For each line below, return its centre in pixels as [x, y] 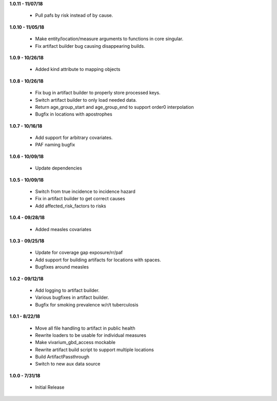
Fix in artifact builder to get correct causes [80, 199]
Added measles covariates [63, 229]
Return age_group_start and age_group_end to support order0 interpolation [115, 107]
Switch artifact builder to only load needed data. [86, 100]
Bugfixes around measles [62, 267]
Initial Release [50, 387]
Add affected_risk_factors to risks [71, 206]
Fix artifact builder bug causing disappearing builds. [90, 46]
